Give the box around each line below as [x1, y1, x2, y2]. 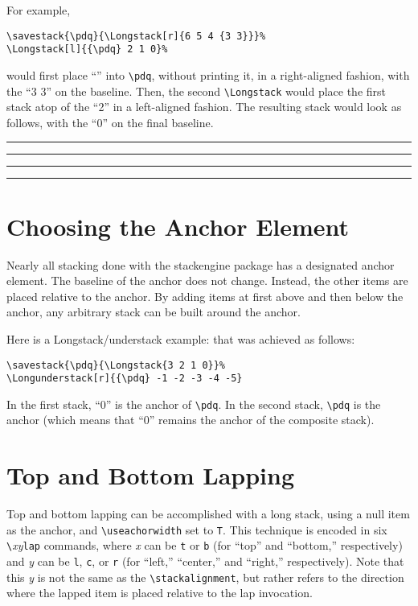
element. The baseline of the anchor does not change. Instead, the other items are [6, 272, 408, 289]
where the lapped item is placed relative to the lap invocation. [6, 584, 313, 601]
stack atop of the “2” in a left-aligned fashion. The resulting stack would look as [6, 98, 402, 115]
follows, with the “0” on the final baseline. [6, 113, 214, 130]
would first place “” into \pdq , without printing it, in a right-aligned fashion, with [6, 66, 410, 83]
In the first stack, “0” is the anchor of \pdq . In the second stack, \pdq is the [6, 395, 381, 412]
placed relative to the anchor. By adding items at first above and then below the [6, 287, 404, 304]
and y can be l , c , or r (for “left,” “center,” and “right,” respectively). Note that [6, 553, 404, 570]
